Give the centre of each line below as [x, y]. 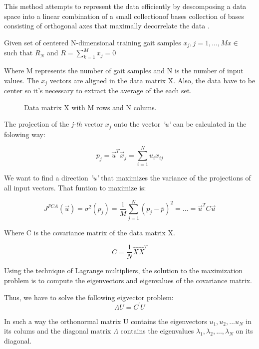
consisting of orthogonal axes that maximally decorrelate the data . [107, 26]
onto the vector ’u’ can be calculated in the [180, 124]
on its [244, 331]
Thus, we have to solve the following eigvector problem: [89, 297]
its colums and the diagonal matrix [58, 331]
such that [18, 53]
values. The [21, 80]
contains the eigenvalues [157, 331]
